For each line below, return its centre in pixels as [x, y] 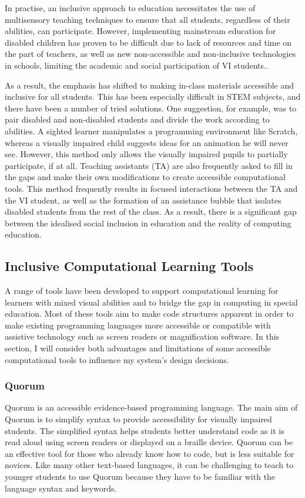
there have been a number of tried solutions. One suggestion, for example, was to [151, 108]
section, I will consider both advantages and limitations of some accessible [138, 348]
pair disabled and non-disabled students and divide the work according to [137, 119]
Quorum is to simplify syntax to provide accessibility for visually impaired [138, 419]
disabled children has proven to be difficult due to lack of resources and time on [148, 42]
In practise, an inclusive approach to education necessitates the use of [130, 8]
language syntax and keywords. [61, 488]
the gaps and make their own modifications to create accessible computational [145, 177]
